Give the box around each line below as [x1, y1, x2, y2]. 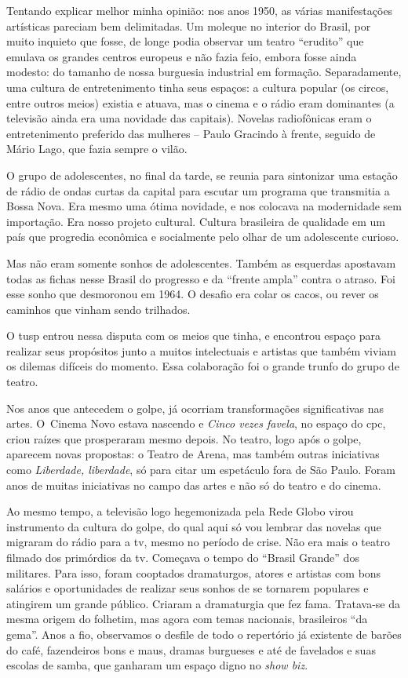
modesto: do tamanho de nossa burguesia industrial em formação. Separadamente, [6, 64, 402, 80]
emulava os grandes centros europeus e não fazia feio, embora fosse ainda [6, 48, 357, 64]
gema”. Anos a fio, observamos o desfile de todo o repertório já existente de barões [6, 625, 402, 642]
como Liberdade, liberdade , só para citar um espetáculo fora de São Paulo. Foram [6, 461, 395, 478]
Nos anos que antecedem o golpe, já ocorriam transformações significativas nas [6, 399, 384, 416]
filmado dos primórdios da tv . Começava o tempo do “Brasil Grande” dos [6, 549, 359, 565]
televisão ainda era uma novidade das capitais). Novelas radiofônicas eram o [6, 110, 372, 126]
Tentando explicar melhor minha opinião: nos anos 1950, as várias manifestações [6, 2, 393, 18]
